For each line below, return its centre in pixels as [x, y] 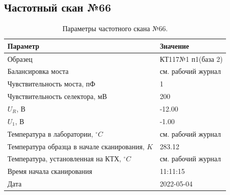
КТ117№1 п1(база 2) [191, 59]
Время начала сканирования [50, 171]
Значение [174, 45]
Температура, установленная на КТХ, [64, 159]
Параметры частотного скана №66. [115, 28]
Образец [20, 59]
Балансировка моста [38, 71]
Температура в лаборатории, [50, 133]
